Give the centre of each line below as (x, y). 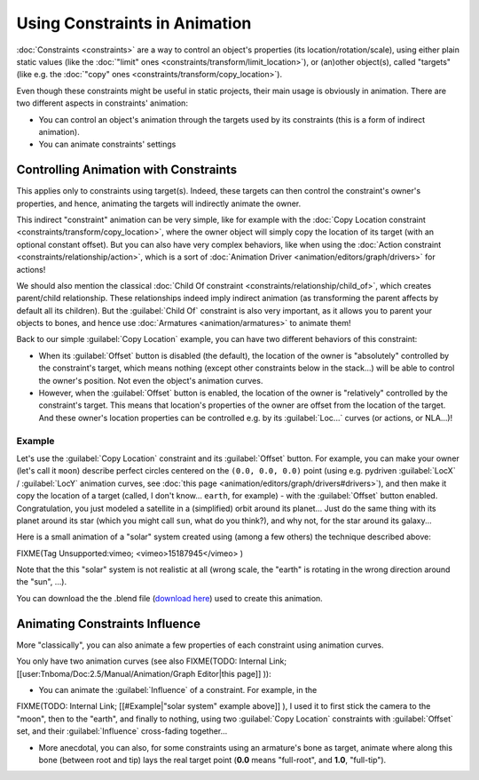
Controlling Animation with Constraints (127, 170)
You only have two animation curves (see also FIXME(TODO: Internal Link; (152, 661)
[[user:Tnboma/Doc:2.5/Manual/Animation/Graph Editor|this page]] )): (144, 673)
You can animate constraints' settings (107, 144)
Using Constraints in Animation (134, 23)
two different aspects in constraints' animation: (102, 103)
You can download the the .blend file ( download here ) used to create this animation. (169, 598)
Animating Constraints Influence (109, 623)
